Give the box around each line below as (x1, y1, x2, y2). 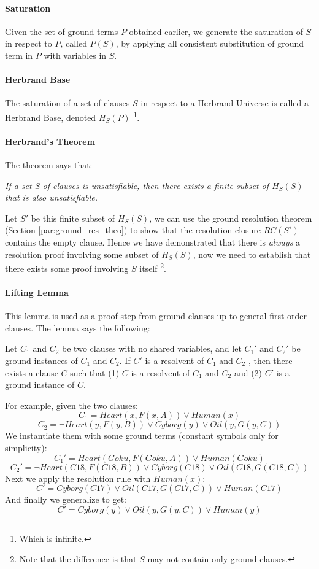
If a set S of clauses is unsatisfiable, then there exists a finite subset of (5, 179, 269, 192)
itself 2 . (139, 260, 166, 274)
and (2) (234, 366, 263, 379)
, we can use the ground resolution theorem (149, 211, 312, 224)
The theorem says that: (5, 158, 93, 171)
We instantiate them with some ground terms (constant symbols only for (5, 429, 279, 442)
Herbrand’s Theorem (5, 134, 96, 147)
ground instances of (5, 354, 78, 366)
